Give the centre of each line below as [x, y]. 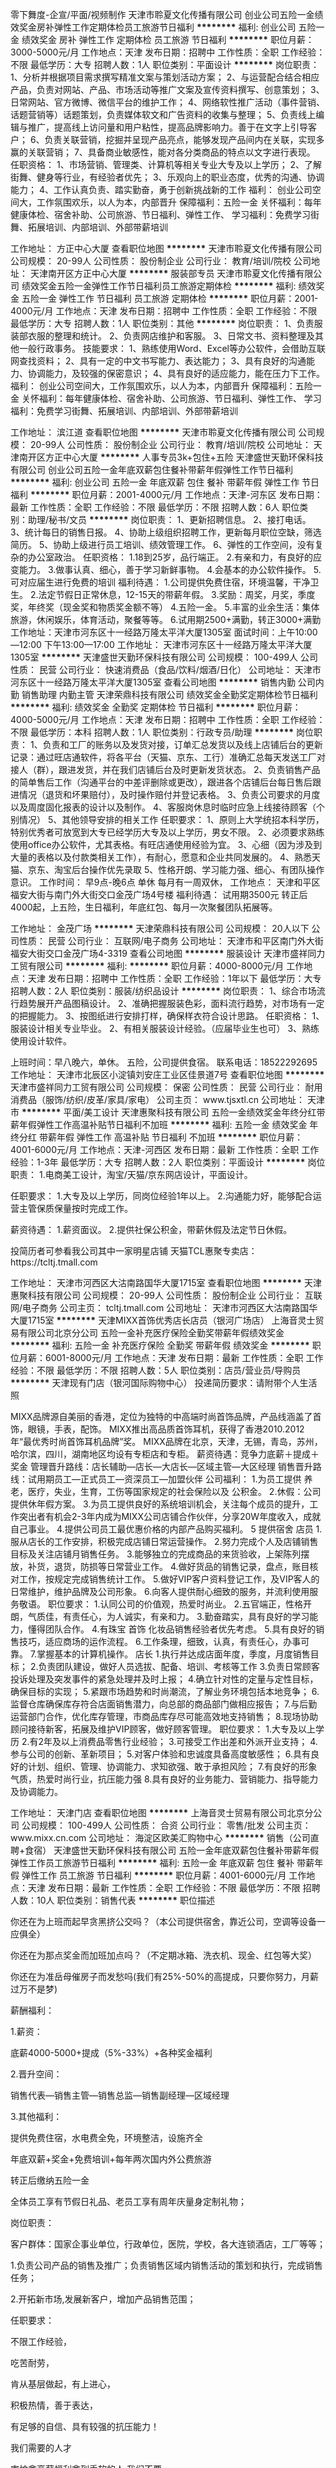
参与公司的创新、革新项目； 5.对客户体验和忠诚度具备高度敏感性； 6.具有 [161, 1754]
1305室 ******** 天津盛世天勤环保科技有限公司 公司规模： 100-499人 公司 [164, 657]
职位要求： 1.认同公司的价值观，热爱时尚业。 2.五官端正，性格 [175, 1604]
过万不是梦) [34, 1989]
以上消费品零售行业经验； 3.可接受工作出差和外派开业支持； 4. [189, 1741]
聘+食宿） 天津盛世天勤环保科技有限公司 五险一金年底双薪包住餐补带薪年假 [165, 1850]
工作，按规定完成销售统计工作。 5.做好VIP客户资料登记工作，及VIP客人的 [169, 1579]
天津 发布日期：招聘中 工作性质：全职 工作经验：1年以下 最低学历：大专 [174, 978]
